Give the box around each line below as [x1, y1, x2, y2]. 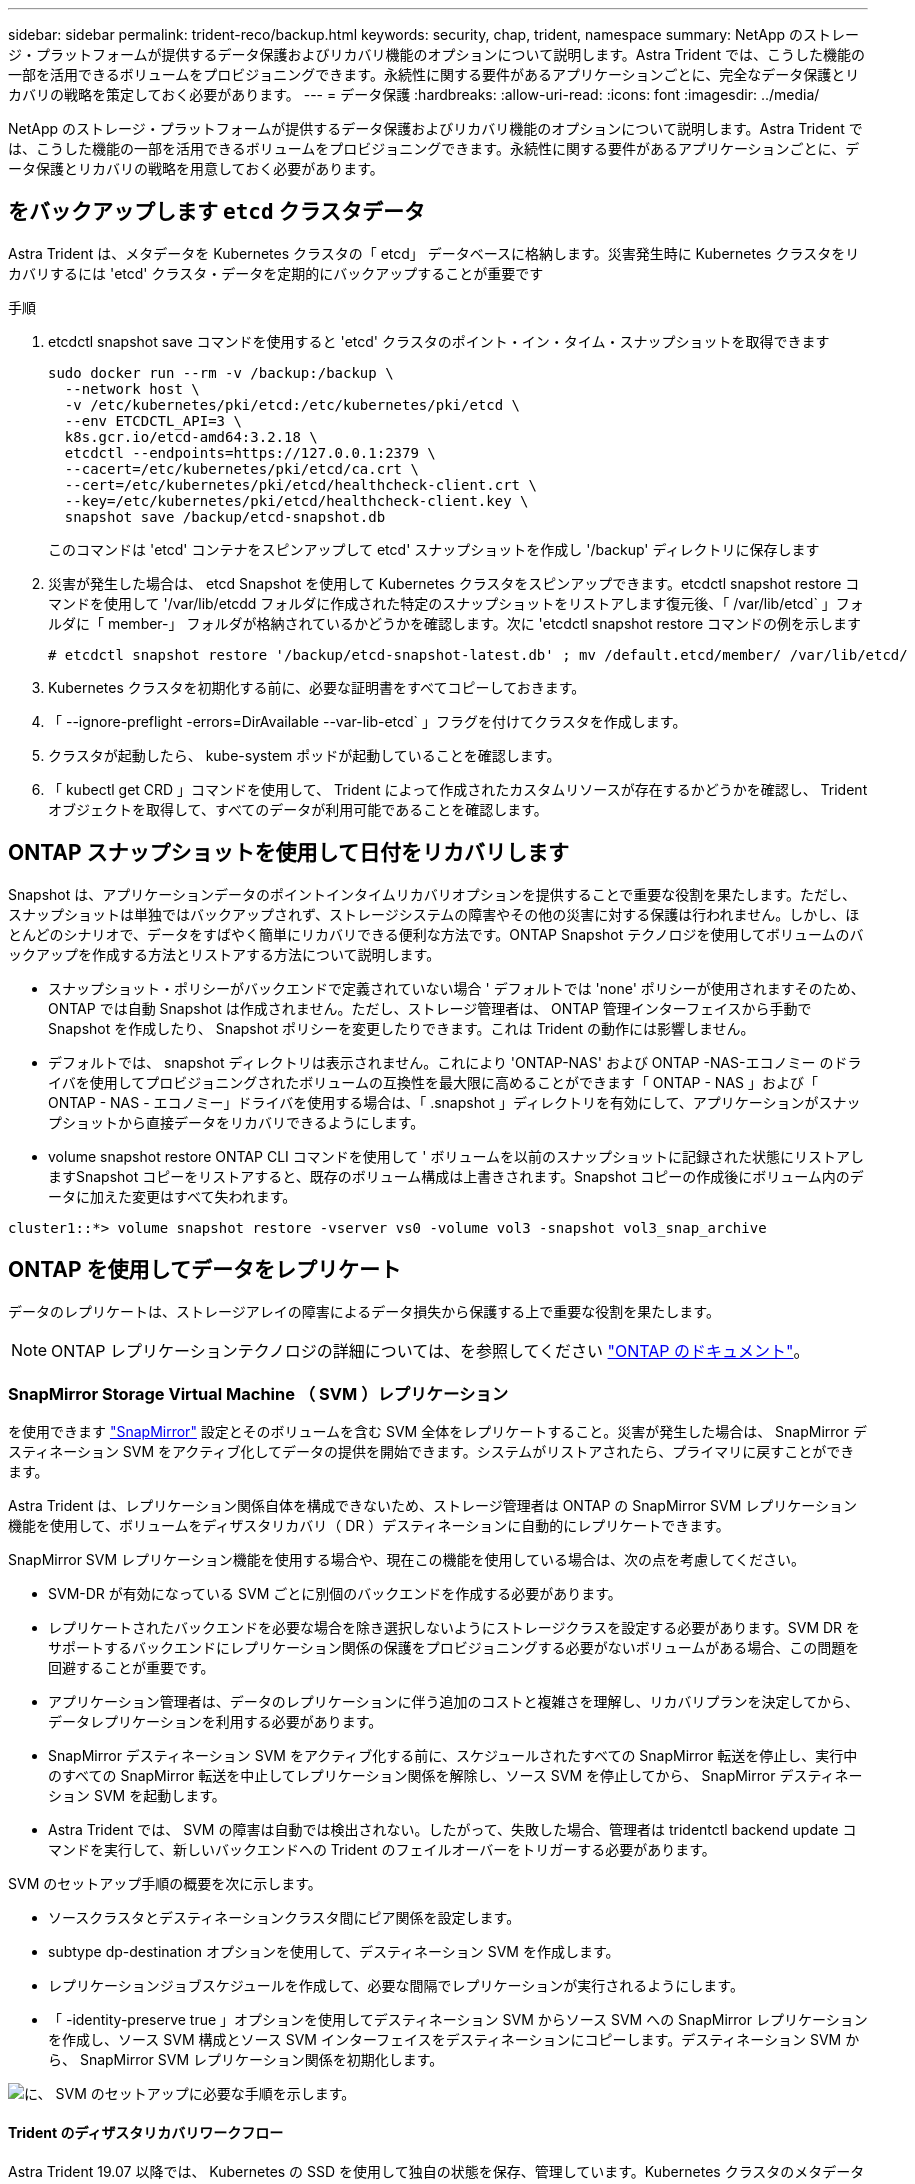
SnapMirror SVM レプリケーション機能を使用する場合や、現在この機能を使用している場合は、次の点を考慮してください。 [8, 1551, 806, 1569]
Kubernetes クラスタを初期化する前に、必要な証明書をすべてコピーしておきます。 [48, 678, 586, 696]
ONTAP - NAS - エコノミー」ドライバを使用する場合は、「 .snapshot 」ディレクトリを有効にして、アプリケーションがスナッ [48, 1093, 861, 1111]
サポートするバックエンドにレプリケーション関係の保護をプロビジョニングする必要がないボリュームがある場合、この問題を [48, 1639, 860, 1657]
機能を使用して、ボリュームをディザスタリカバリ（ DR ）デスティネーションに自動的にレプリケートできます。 [8, 1517, 730, 1535]
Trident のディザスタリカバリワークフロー [8, 2123, 284, 2141]
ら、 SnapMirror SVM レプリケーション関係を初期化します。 [48, 2051, 444, 2069]
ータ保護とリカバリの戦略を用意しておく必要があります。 [8, 160, 384, 177]
